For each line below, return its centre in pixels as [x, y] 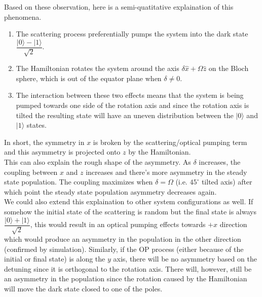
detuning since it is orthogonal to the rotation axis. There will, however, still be [128, 268]
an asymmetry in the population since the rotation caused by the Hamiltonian [126, 279]
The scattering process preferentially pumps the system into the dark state [132, 34]
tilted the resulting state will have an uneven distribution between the [125, 115]
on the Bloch [229, 68]
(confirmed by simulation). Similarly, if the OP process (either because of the [124, 249]
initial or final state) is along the [55, 259]
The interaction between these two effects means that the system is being [130, 95]
